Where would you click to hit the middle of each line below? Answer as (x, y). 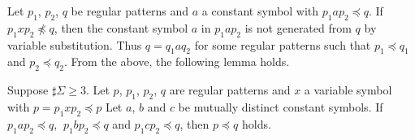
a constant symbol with (260, 11)
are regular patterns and (230, 90)
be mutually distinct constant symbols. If (281, 106)
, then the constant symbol (121, 27)
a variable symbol (348, 90)
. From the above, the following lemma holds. (177, 61)
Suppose (28, 90)
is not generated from (298, 27)
